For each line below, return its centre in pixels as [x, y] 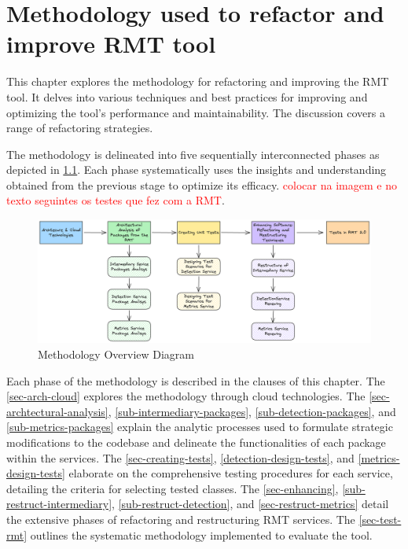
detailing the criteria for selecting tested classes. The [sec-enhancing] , [173, 488]
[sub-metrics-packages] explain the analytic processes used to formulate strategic [200, 427]
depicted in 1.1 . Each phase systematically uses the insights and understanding [197, 169]
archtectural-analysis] [57, 411]
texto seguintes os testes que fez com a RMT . [116, 200]
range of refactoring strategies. [80, 128]
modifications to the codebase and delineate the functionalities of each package [196, 442]
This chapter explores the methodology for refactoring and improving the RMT [198, 81]
